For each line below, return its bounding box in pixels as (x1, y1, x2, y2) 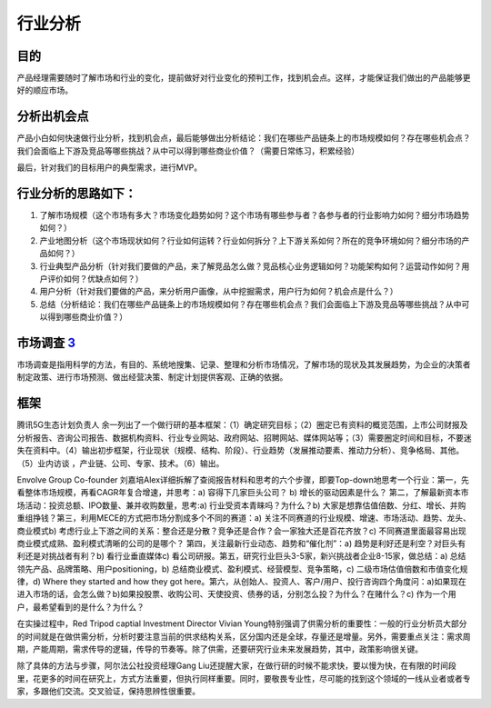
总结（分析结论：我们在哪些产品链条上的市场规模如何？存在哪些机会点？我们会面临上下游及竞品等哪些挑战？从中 (39, 298, 462, 309)
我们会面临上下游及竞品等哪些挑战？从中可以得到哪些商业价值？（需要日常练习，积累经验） (16, 145, 359, 156)
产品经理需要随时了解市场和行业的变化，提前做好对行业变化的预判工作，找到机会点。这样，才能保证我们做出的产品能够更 (16, 73, 471, 84)
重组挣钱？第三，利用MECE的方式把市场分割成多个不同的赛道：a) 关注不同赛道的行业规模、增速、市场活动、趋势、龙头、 (16, 513, 472, 524)
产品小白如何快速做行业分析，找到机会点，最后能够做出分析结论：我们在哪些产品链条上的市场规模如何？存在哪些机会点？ (16, 133, 471, 144)
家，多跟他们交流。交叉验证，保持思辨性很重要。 (16, 686, 200, 697)
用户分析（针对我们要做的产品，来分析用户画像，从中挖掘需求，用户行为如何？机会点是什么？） (39, 286, 398, 297)
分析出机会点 (16, 109, 89, 125)
